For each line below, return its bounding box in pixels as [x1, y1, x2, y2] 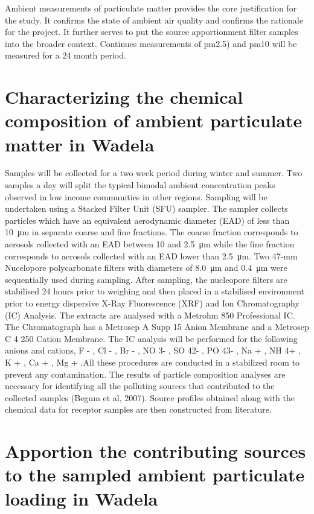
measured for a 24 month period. [5, 49, 126, 62]
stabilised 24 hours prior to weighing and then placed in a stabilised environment [5, 285, 305, 297]
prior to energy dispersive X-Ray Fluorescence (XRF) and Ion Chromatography [5, 297, 300, 309]
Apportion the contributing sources [5, 439, 306, 463]
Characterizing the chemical [5, 84, 243, 109]
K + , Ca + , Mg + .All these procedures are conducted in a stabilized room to [5, 355, 300, 368]
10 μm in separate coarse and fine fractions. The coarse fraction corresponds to [5, 226, 298, 238]
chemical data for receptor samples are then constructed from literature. [5, 403, 272, 416]
